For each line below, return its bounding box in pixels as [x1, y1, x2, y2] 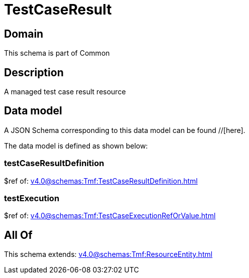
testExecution [4, 193, 60, 203]
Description [4, 66, 64, 79]
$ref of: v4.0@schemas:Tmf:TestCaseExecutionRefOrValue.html [4, 211, 216, 220]
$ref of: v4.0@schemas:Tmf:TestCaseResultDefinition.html [4, 176, 198, 185]
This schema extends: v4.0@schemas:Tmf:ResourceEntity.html [4, 250, 213, 259]
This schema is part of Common [4, 49, 110, 58]
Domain [4, 27, 44, 40]
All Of [4, 228, 33, 241]
